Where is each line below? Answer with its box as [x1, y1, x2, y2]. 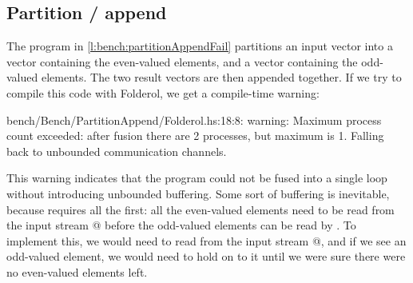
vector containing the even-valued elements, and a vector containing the [6, 53, 358, 70]
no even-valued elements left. [6, 263, 148, 280]
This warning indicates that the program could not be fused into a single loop [6, 169, 387, 186]
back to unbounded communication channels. [6, 142, 227, 159]
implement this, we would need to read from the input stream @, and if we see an [6, 232, 407, 249]
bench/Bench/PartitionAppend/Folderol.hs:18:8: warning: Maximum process [6, 111, 382, 128]
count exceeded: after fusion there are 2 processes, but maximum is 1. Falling [6, 127, 384, 144]
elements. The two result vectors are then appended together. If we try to [41, 69, 402, 86]
